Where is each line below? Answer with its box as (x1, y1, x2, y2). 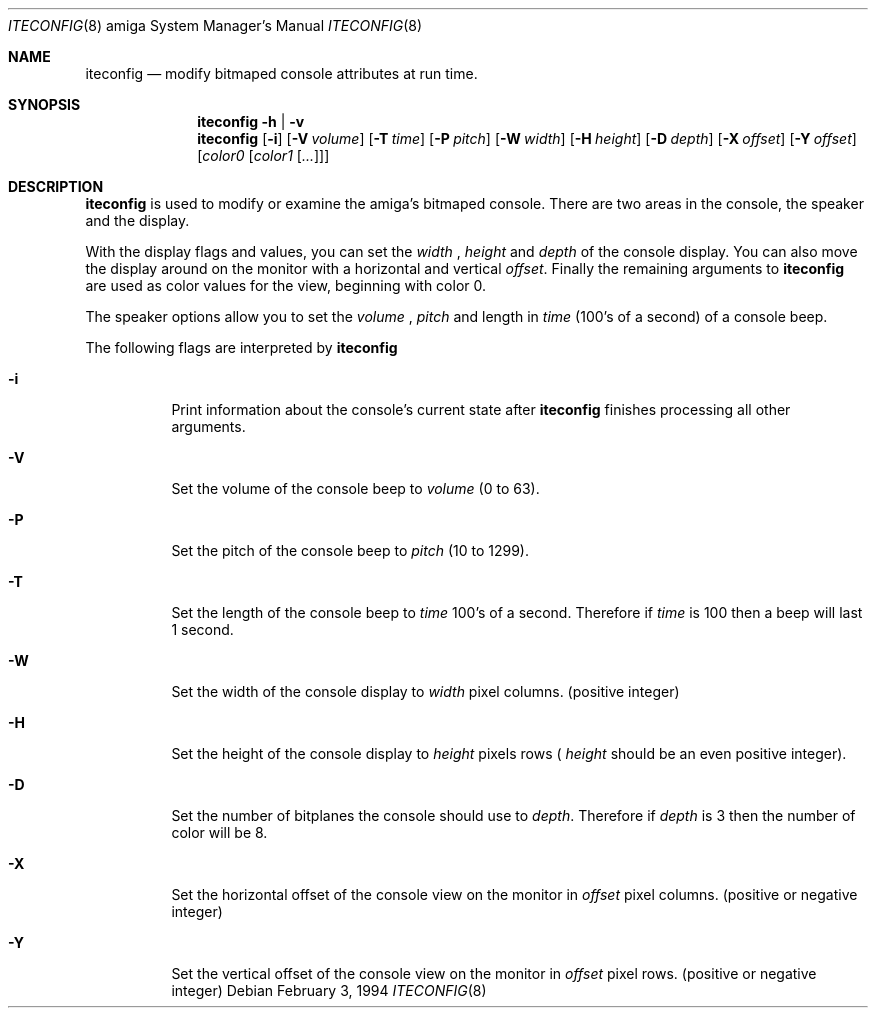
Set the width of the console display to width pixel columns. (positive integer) (171, 683, 680, 700)
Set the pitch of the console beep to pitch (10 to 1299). (171, 542, 529, 559)
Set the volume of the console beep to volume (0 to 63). (171, 480, 540, 497)
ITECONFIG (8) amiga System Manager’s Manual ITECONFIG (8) (8, 17, 423, 34)
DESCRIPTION (8, 178, 104, 195)
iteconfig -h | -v (197, 113, 305, 130)
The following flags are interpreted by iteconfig (85, 339, 398, 356)
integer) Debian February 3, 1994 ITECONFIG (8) (171, 982, 487, 999)
